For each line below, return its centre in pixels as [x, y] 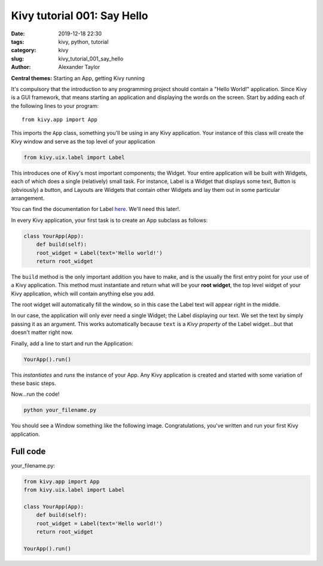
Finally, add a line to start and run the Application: [72, 343]
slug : [17, 58]
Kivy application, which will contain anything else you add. [83, 293]
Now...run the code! [35, 394]
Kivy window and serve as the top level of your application [83, 141]
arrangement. [28, 198]
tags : [18, 41]
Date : [18, 34]
